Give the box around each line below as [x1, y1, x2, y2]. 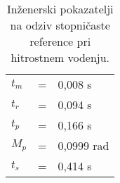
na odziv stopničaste [10, 17, 110, 33]
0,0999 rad [58, 137, 109, 153]
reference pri [29, 33, 91, 49]
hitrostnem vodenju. [11, 49, 110, 65]
